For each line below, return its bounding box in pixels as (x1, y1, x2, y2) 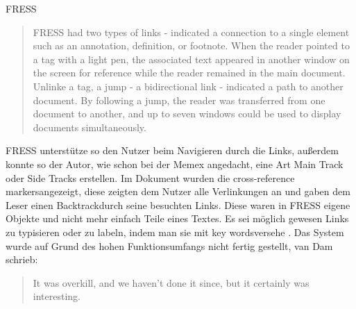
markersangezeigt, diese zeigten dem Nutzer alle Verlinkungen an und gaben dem (6, 184, 350, 199)
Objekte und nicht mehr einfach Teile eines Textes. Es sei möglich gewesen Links (6, 211, 349, 226)
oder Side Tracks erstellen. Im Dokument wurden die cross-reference (6, 170, 295, 185)
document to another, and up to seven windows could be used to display (33, 106, 341, 121)
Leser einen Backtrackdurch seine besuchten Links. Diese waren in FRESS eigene (6, 197, 350, 212)
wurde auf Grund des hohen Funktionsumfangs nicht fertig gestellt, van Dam (6, 238, 333, 253)
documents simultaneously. (33, 119, 146, 134)
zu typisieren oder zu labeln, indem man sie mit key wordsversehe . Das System (6, 224, 344, 239)
